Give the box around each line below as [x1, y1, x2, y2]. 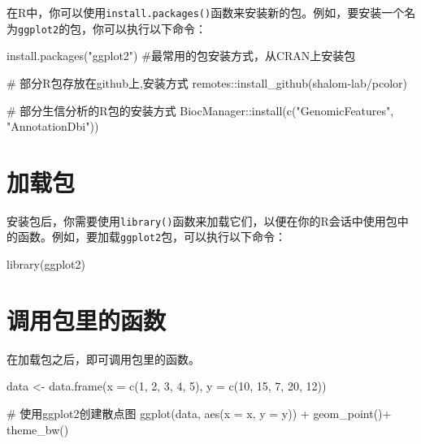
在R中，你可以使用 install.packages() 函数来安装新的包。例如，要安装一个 [7, 4, 405, 20]
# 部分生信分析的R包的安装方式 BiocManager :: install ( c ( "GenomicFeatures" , [7, 101, 394, 119]
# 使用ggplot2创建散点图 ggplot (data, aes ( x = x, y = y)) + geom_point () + [7, 405, 392, 422]
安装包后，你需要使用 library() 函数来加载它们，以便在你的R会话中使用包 [7, 212, 397, 229]
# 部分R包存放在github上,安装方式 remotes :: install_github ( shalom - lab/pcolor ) [7, 74, 407, 91]
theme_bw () [7, 420, 69, 438]
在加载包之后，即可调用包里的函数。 [7, 350, 200, 367]
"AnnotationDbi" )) [7, 118, 99, 135]
